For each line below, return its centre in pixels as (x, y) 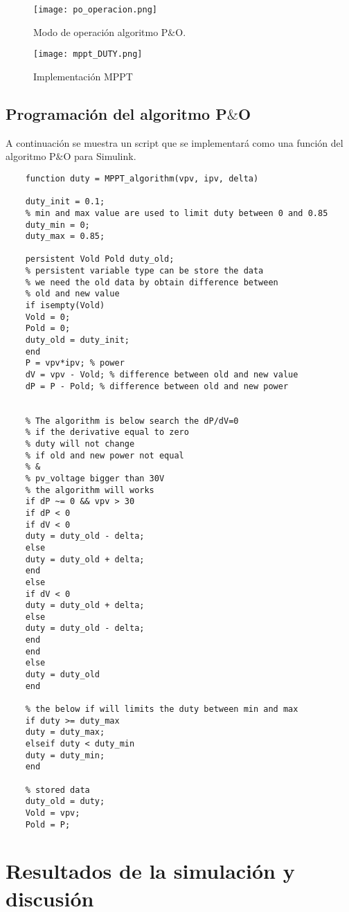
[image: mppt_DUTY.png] (88, 54)
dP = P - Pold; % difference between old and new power (157, 386)
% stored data (57, 790)
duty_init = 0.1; (65, 202)
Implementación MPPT (83, 76)
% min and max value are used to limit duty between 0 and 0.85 (177, 213)
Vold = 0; (48, 317)
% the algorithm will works (90, 490)
